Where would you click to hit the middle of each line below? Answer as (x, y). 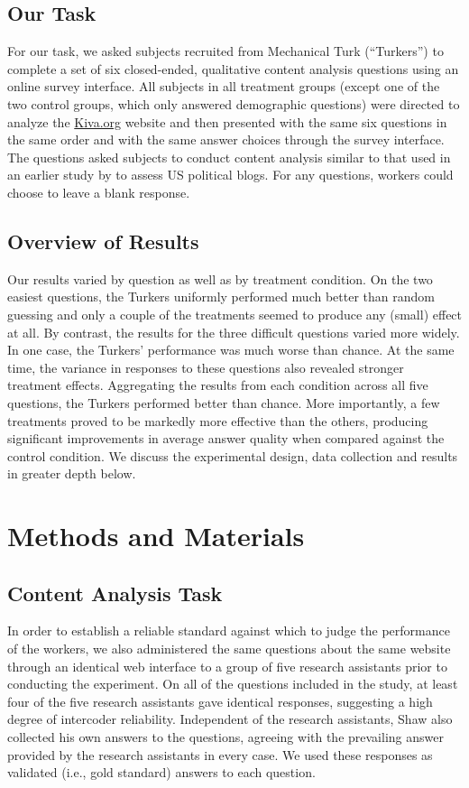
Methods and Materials (156, 536)
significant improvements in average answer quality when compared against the (226, 438)
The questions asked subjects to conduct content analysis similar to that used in (229, 157)
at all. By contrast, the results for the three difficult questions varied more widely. (234, 332)
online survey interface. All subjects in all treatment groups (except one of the (224, 86)
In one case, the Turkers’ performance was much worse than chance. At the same (231, 350)
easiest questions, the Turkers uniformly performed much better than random (221, 297)
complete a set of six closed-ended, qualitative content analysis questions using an (233, 68)
